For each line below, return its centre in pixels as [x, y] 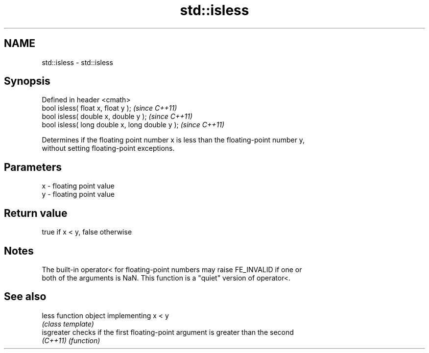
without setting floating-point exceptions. [108, 148]
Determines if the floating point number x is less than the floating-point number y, [173, 140]
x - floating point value [78, 186]
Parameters [33, 167]
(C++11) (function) [71, 340]
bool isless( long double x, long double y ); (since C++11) [133, 125]
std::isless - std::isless [77, 62]
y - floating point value [78, 194]
